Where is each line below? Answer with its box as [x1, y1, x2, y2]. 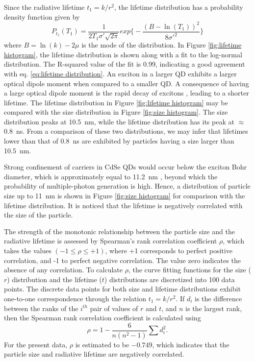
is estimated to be [75, 339, 129, 349]
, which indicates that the [152, 339, 229, 349]
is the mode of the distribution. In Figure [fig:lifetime [81, 40, 242, 50]
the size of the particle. [4, 210, 73, 220]
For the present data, [4, 339, 68, 349]
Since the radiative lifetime [4, 2, 85, 12]
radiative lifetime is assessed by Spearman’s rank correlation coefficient [4, 236, 217, 246]
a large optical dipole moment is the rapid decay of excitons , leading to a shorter [4, 88, 249, 98]
